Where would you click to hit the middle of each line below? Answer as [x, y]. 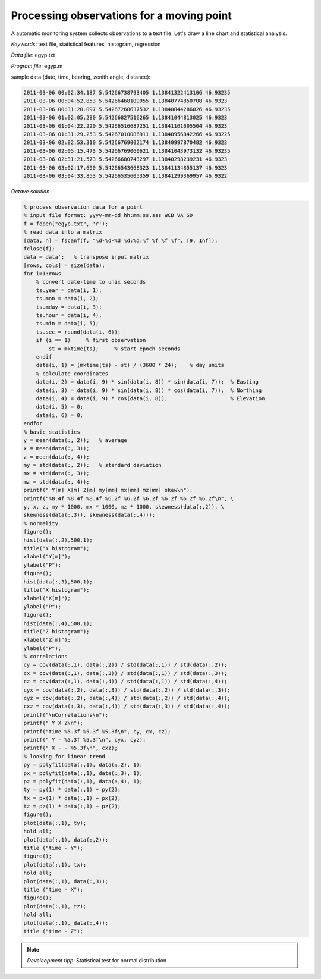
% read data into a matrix [63, 232]
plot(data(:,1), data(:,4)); [66, 923]
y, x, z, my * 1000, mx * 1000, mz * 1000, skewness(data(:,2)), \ [124, 507]
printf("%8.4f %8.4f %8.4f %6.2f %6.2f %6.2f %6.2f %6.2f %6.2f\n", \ [129, 498]
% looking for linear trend [64, 756]
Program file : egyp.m [37, 66]
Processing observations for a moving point [121, 15]
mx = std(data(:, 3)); [56, 473]
